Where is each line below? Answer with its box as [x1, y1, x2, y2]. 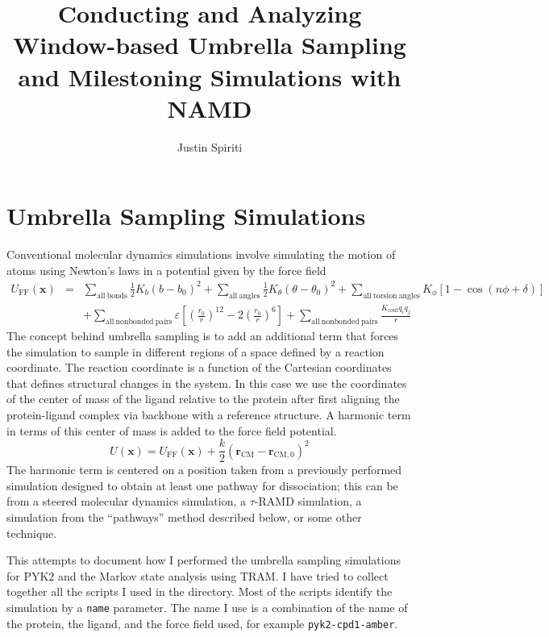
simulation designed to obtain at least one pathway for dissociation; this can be [6, 477, 398, 493]
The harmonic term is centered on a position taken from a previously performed [6, 461, 402, 478]
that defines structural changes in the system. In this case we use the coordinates [6, 374, 407, 391]
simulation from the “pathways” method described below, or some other [6, 509, 362, 526]
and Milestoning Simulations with [18, 60, 401, 93]
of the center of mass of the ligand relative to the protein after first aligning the [6, 390, 400, 407]
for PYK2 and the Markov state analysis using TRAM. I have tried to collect [6, 567, 389, 584]
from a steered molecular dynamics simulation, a [6, 493, 247, 510]
